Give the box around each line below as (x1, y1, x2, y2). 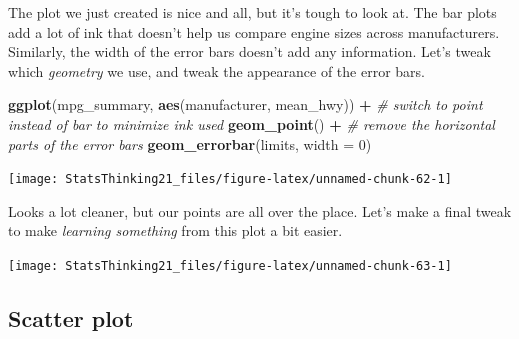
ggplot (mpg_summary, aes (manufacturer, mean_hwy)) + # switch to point (8, 94, 483, 115)
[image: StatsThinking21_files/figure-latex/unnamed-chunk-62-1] (8, 172, 452, 187)
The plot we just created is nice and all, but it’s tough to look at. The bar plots (8, 2, 497, 22)
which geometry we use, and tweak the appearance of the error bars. (8, 60, 425, 81)
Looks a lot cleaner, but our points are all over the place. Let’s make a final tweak (8, 200, 512, 221)
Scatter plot (8, 303, 134, 334)
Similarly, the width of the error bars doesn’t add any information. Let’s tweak (8, 41, 491, 62)
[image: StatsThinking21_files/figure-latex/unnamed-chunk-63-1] (8, 259, 452, 273)
